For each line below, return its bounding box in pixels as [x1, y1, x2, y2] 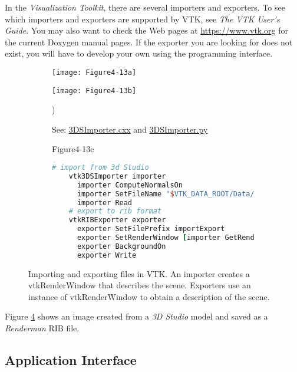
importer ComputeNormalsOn [77, 180, 183, 189]
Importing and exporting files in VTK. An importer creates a [28, 267, 250, 279]
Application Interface [5, 351, 137, 369]
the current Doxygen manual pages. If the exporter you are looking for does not [5, 35, 293, 48]
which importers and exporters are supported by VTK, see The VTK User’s [5, 12, 280, 25]
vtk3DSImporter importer [68, 172, 166, 180]
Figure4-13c [52, 143, 94, 155]
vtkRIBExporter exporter [68, 216, 166, 225]
